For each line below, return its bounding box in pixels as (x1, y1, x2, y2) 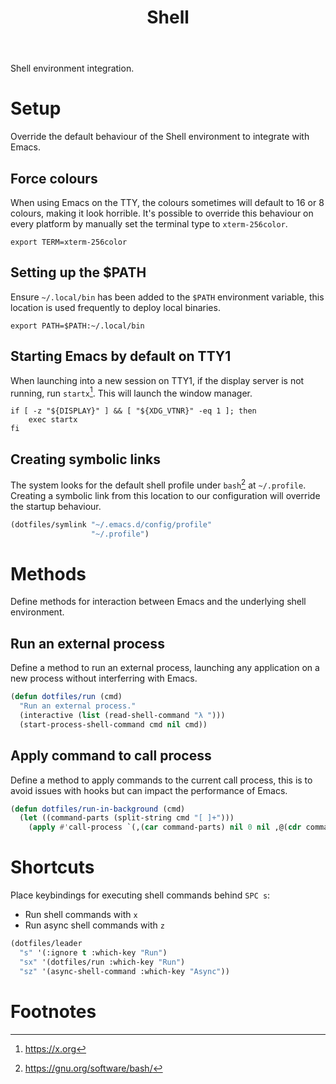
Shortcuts (10, 856, 95, 879)
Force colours (10, 170, 98, 187)
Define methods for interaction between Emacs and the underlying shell (10, 596, 307, 608)
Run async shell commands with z (24, 919, 165, 931)
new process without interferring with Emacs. (10, 672, 198, 685)
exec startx (28, 415, 78, 425)
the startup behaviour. (10, 500, 102, 512)
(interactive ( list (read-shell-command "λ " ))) (19, 710, 226, 720)
